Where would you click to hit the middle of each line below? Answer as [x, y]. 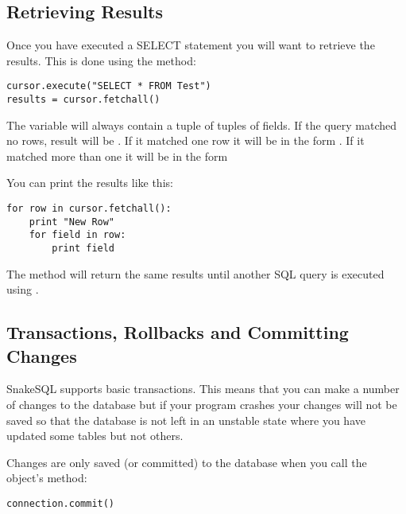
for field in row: [77, 235]
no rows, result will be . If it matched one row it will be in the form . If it [186, 140]
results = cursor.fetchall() [83, 100]
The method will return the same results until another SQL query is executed [195, 273]
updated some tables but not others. [95, 436]
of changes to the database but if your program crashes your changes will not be [202, 405]
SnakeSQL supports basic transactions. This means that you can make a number [203, 389]
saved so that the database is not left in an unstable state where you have [186, 420]
